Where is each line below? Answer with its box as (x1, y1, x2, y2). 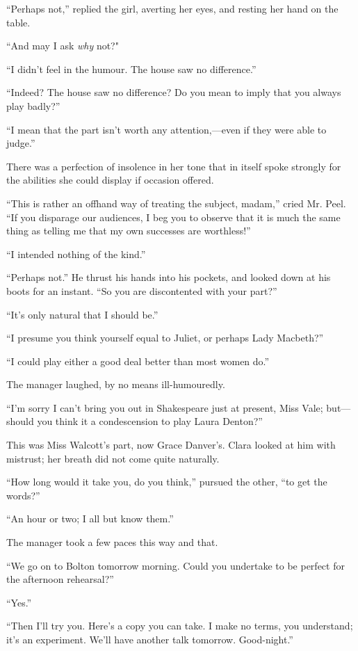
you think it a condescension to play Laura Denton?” (37, 414, 263, 428)
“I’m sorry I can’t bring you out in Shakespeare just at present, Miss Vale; (6, 400, 323, 415)
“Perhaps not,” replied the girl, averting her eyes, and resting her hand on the (6, 1, 339, 15)
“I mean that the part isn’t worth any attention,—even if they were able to (6, 122, 327, 136)
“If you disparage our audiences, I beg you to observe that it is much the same (6, 209, 341, 224)
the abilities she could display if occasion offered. (6, 172, 214, 187)
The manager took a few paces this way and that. (6, 535, 218, 549)
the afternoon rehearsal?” (6, 572, 114, 586)
